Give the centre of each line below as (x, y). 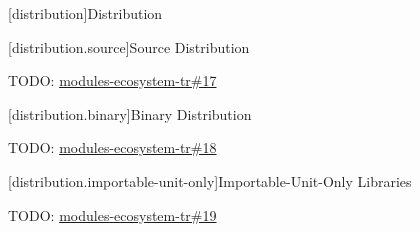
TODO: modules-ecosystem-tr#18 (112, 147)
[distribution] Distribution (85, 13)
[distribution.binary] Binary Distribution (130, 113)
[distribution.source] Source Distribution (129, 46)
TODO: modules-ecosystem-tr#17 (112, 80)
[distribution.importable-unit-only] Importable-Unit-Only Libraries (210, 180)
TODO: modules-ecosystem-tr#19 (112, 214)
